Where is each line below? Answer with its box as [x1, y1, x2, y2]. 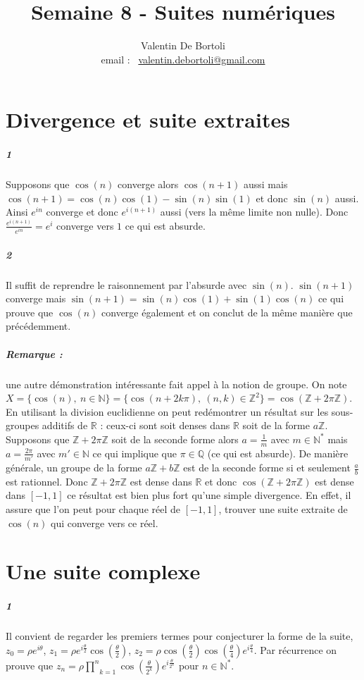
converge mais [6, 291, 66, 306]
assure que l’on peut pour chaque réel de [6, 502, 180, 517]
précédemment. [6, 319, 71, 333]
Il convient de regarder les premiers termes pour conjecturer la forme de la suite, [6, 629, 353, 643]
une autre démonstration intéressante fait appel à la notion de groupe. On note [6, 376, 347, 391]
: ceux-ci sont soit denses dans [100, 418, 230, 433]
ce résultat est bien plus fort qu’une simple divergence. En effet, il [67, 488, 351, 502]
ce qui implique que [92, 445, 177, 460]
